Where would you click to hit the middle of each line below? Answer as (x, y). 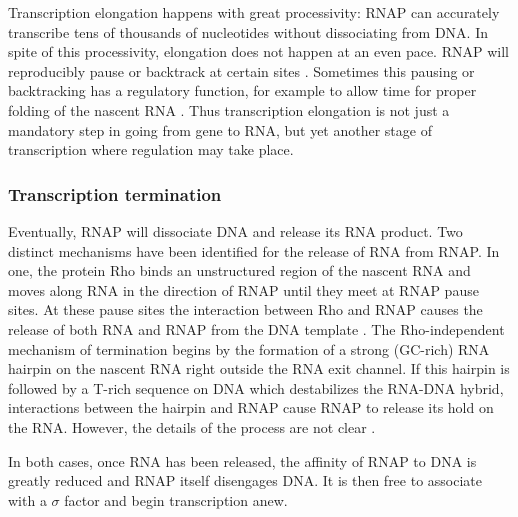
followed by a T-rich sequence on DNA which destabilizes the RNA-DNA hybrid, (256, 387)
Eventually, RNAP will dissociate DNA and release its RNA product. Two (235, 230)
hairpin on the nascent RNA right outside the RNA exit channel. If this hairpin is (259, 368)
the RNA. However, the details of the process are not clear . (192, 426)
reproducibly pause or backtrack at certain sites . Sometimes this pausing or (241, 70)
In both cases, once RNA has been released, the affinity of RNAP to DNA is (242, 460)
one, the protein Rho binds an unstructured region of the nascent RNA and (239, 270)
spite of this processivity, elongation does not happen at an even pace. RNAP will (258, 51)
